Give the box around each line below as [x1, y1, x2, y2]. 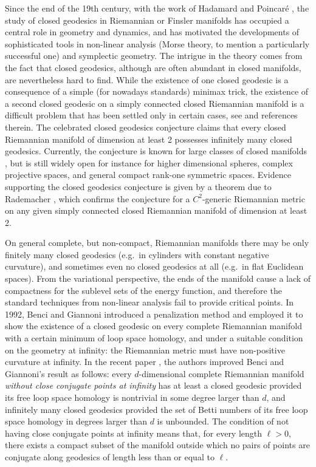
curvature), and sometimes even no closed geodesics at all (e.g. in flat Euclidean [5, 260, 304, 273]
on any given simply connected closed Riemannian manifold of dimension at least [5, 204, 307, 217]
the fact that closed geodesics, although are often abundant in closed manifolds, [5, 61, 301, 73]
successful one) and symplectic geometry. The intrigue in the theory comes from [5, 49, 303, 62]
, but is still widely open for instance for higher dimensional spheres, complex [5, 156, 293, 169]
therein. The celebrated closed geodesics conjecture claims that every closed [5, 120, 286, 133]
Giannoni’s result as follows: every [5, 367, 132, 380]
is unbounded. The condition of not [157, 415, 289, 428]
